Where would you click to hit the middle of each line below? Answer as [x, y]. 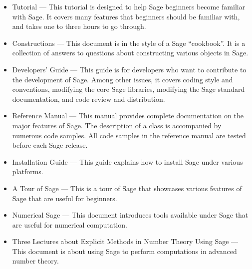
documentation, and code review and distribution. [89, 99]
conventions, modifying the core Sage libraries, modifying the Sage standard [128, 89]
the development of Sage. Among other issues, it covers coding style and [123, 79]
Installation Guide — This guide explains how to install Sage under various [127, 161]
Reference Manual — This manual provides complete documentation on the [128, 116]
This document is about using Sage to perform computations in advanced [125, 251]
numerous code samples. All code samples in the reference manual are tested [129, 135]
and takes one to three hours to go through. [79, 26]
